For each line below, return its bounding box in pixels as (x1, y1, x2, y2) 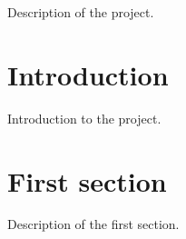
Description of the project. (7, 3, 154, 21)
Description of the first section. (7, 214, 180, 234)
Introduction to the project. (7, 108, 162, 127)
